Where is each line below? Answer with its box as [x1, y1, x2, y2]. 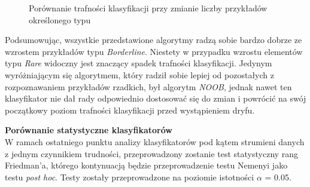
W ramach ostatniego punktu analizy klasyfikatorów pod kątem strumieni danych [5, 135, 305, 148]
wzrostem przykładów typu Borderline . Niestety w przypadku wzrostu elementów [5, 45, 303, 57]
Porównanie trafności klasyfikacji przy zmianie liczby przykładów [29, 2, 268, 14]
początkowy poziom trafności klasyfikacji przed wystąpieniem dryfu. [5, 103, 255, 116]
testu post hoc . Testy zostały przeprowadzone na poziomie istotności [5, 170, 254, 183]
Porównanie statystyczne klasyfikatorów [5, 124, 172, 136]
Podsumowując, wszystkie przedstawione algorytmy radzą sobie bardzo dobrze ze [5, 33, 302, 46]
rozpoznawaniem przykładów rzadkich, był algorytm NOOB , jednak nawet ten [5, 80, 292, 93]
